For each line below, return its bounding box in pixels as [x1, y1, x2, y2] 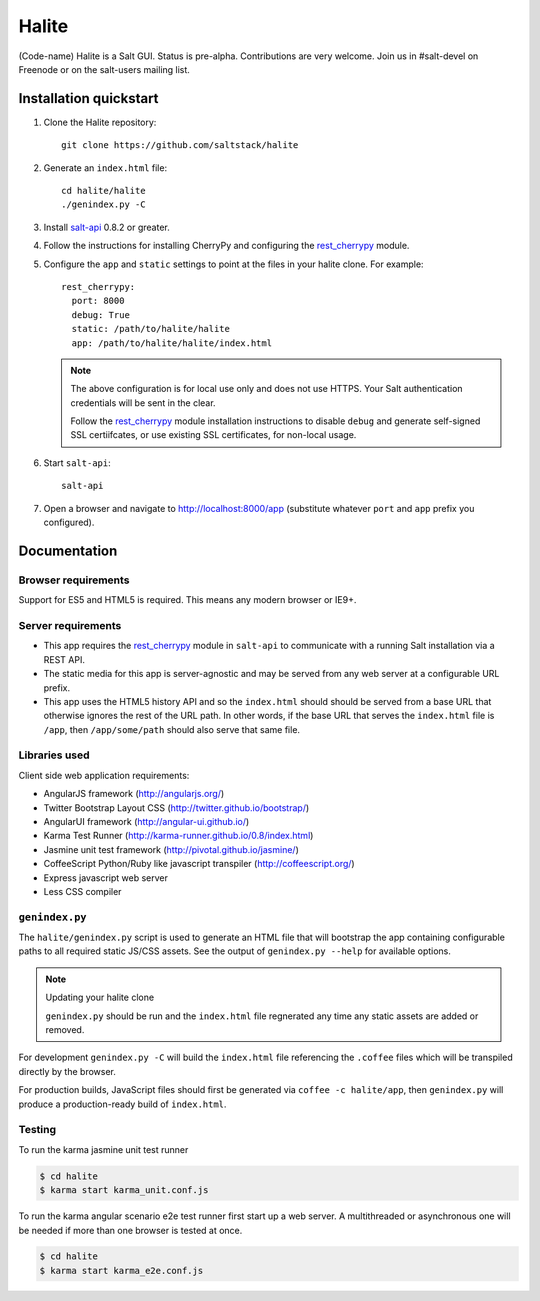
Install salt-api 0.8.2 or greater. [43, 221, 170, 233]
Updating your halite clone [45, 991, 155, 1004]
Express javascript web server [43, 871, 169, 884]
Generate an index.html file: [43, 161, 168, 174]
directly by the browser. [18, 1065, 117, 1077]
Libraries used [18, 748, 90, 762]
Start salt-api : [43, 456, 111, 469]
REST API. [43, 653, 85, 665]
